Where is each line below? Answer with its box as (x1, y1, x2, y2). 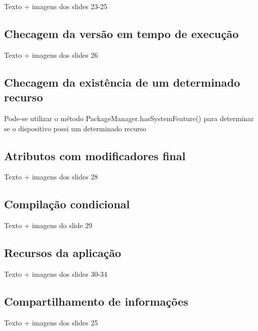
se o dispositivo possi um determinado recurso (4, 123, 147, 133)
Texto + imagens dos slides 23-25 (4, 1, 108, 11)
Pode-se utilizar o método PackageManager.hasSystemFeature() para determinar (4, 113, 254, 123)
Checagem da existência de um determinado (4, 74, 240, 90)
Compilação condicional (4, 196, 130, 212)
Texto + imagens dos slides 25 (4, 317, 98, 327)
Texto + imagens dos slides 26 (4, 49, 98, 60)
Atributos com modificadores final (4, 148, 186, 163)
